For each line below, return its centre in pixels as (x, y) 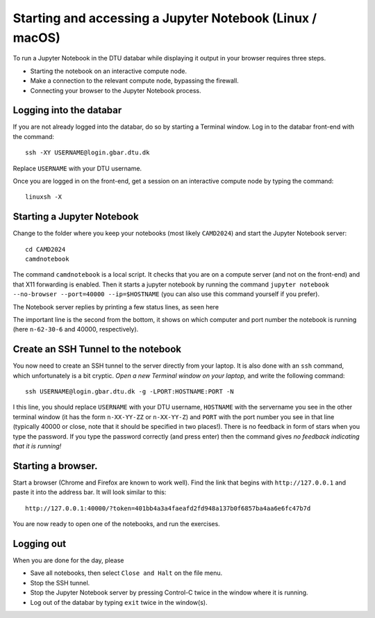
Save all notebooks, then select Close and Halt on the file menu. (126, 573)
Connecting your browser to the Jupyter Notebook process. (116, 90)
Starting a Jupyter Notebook (76, 217)
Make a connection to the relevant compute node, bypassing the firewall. (134, 81)
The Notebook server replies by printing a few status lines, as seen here (116, 307)
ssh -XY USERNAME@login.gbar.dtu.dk (87, 153)
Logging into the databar (67, 110)
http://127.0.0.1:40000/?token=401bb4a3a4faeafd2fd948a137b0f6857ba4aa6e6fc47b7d (168, 508)
